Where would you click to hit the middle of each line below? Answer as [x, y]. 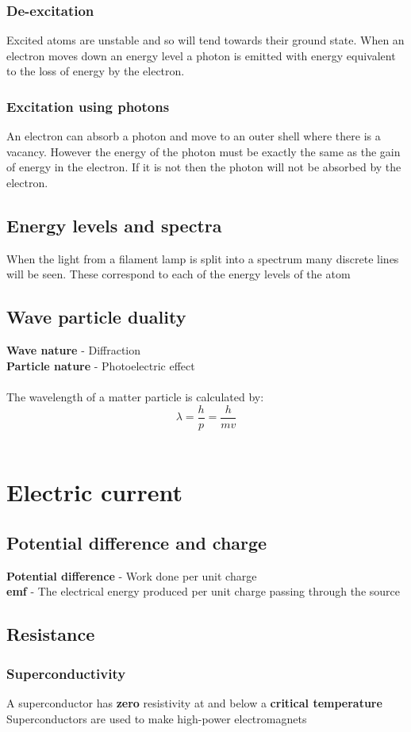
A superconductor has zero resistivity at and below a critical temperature [194, 702]
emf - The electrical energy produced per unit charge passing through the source [203, 591]
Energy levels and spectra [114, 225]
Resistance [51, 634]
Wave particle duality [96, 317]
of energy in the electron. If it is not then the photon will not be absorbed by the [204, 167]
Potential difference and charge [137, 542]
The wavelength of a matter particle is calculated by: [135, 396]
